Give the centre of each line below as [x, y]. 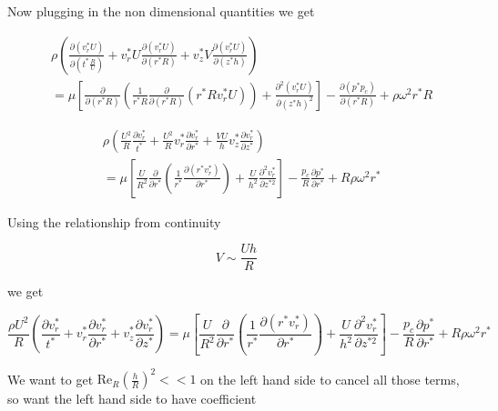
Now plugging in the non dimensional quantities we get [161, 11]
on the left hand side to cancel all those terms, [330, 379]
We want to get [51, 379]
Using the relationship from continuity [114, 221]
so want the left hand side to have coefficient [132, 399]
